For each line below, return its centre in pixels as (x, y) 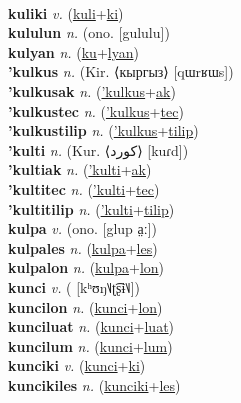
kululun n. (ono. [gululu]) (89, 32)
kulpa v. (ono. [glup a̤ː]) (83, 228)
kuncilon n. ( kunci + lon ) (85, 306)
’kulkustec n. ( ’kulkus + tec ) (96, 110)
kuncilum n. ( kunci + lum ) (90, 345)
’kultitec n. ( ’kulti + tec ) (84, 188)
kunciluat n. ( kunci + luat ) (91, 326)
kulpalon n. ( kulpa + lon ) (86, 267)
